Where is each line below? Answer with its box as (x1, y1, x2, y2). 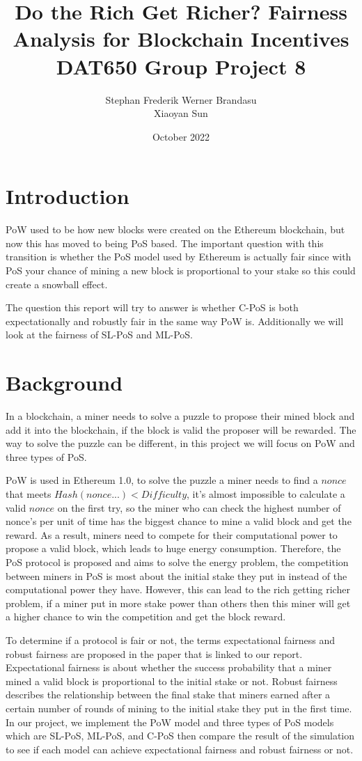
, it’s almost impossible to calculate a (187, 487, 345, 501)
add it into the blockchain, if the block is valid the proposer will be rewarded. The (6, 422, 356, 437)
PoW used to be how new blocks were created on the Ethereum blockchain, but (6, 222, 345, 237)
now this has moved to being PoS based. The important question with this (6, 235, 324, 250)
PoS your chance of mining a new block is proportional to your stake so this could (6, 263, 356, 277)
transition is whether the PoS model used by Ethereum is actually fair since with (6, 249, 352, 264)
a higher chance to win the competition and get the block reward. (6, 609, 286, 624)
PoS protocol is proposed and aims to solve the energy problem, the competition (6, 555, 349, 570)
